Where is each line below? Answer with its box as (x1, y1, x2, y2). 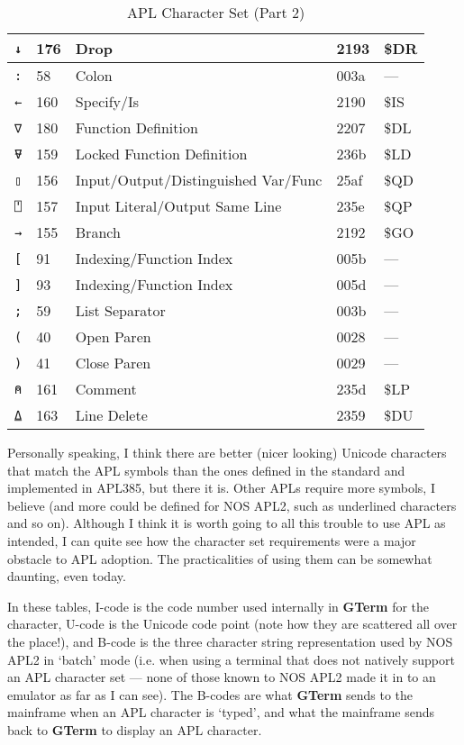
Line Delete (75, 404, 148, 425)
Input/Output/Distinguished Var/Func (75, 169, 323, 190)
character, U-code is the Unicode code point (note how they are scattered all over (7, 614, 458, 633)
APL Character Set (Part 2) (127, 2, 305, 23)
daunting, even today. (7, 567, 126, 586)
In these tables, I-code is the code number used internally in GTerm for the (7, 596, 430, 615)
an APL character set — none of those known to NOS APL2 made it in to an (7, 668, 436, 686)
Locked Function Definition (75, 143, 248, 164)
